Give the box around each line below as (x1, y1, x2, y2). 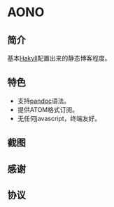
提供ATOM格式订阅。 (17, 105, 79, 113)
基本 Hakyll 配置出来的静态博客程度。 (7, 54, 111, 62)
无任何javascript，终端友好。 (17, 114, 101, 123)
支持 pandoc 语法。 (17, 96, 71, 105)
